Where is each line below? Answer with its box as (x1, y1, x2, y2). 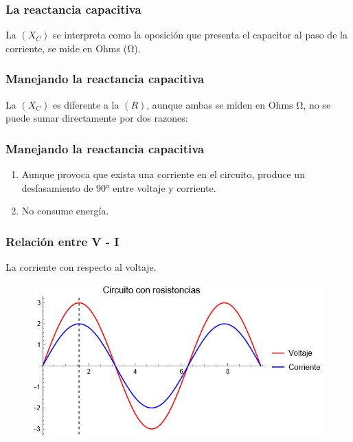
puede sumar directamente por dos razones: (5, 111, 188, 125)
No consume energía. (21, 203, 109, 218)
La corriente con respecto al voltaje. (5, 260, 157, 274)
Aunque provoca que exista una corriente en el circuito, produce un (21, 167, 305, 181)
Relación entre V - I (5, 232, 119, 250)
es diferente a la (52, 97, 119, 111)
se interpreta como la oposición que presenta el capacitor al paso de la (52, 27, 348, 42)
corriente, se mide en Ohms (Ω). (5, 41, 141, 55)
